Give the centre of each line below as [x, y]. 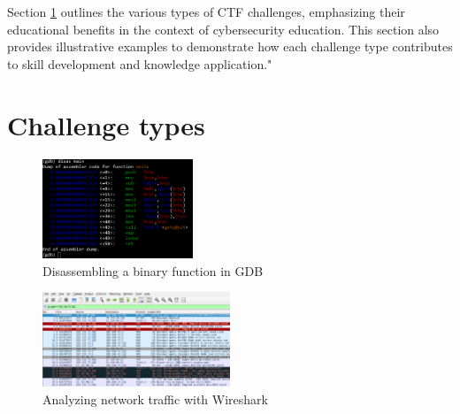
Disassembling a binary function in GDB [153, 270]
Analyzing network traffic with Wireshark [155, 399]
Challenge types [106, 124]
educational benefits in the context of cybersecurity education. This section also [223, 29]
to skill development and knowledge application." [140, 63]
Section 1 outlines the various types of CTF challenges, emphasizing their [206, 11]
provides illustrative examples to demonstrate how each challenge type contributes [230, 46]
